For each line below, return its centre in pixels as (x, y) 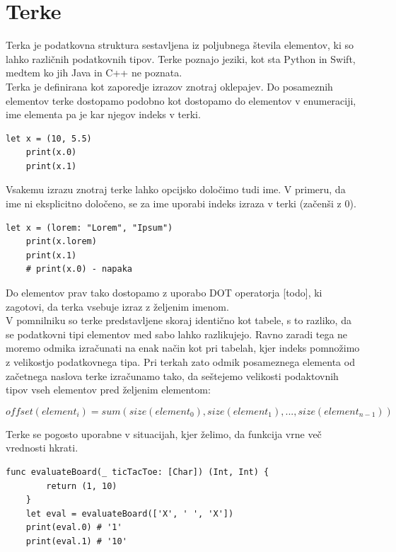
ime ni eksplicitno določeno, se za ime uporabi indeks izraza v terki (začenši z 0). (181, 203)
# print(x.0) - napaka (79, 269)
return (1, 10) (82, 486)
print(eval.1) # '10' (76, 541)
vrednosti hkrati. (42, 448)
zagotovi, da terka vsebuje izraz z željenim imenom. (117, 306)
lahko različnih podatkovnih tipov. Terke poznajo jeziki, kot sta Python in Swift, (181, 58)
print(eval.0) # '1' (74, 528)
